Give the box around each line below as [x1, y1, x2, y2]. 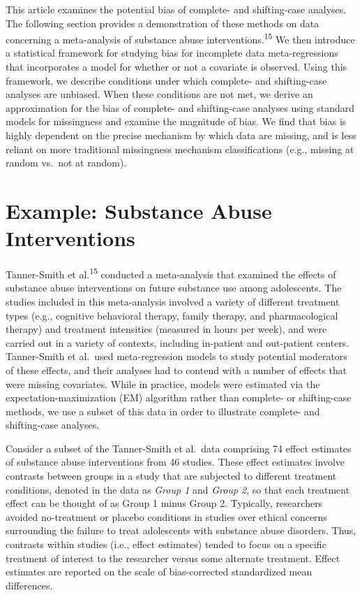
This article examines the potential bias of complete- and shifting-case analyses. [6, 2, 347, 16]
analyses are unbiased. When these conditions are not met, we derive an [6, 87, 313, 101]
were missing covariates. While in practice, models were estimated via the [6, 376, 320, 391]
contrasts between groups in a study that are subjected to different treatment [6, 468, 337, 483]
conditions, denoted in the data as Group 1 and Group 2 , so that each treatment [6, 482, 350, 496]
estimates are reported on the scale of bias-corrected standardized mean [6, 564, 312, 579]
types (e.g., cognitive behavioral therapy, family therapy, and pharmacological [6, 308, 338, 322]
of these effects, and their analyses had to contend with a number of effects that [6, 362, 347, 377]
